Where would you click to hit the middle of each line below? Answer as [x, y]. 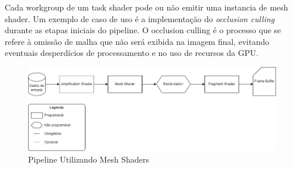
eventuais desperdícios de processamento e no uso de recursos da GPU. [132, 53]
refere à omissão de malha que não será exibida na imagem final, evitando [137, 41]
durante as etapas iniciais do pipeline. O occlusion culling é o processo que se [143, 30]
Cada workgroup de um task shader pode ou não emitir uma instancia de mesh [146, 7]
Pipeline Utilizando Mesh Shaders [89, 159]
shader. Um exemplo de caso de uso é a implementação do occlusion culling [140, 18]
